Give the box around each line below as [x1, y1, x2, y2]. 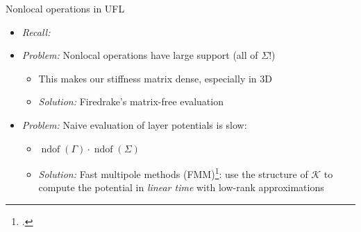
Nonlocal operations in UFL [6, 1, 125, 15]
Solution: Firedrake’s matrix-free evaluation [38, 94, 224, 109]
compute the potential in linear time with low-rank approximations [38, 180, 324, 195]
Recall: [22, 24, 51, 39]
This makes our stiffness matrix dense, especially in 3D [38, 71, 272, 85]
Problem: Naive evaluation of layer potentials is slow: [22, 117, 247, 132]
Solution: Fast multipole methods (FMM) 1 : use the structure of [38, 165, 308, 181]
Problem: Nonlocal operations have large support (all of [22, 48, 258, 62]
